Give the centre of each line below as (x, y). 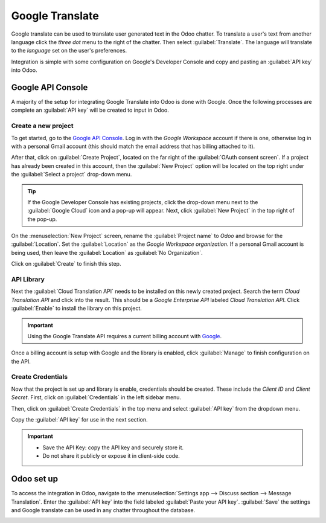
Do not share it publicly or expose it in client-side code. (111, 456)
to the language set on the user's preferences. (69, 51)
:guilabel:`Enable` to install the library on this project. (76, 309)
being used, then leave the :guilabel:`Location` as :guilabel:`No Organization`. (107, 252)
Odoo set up (35, 479)
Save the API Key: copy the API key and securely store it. (113, 448)
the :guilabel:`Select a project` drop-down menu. (72, 175)
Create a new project (42, 126)
